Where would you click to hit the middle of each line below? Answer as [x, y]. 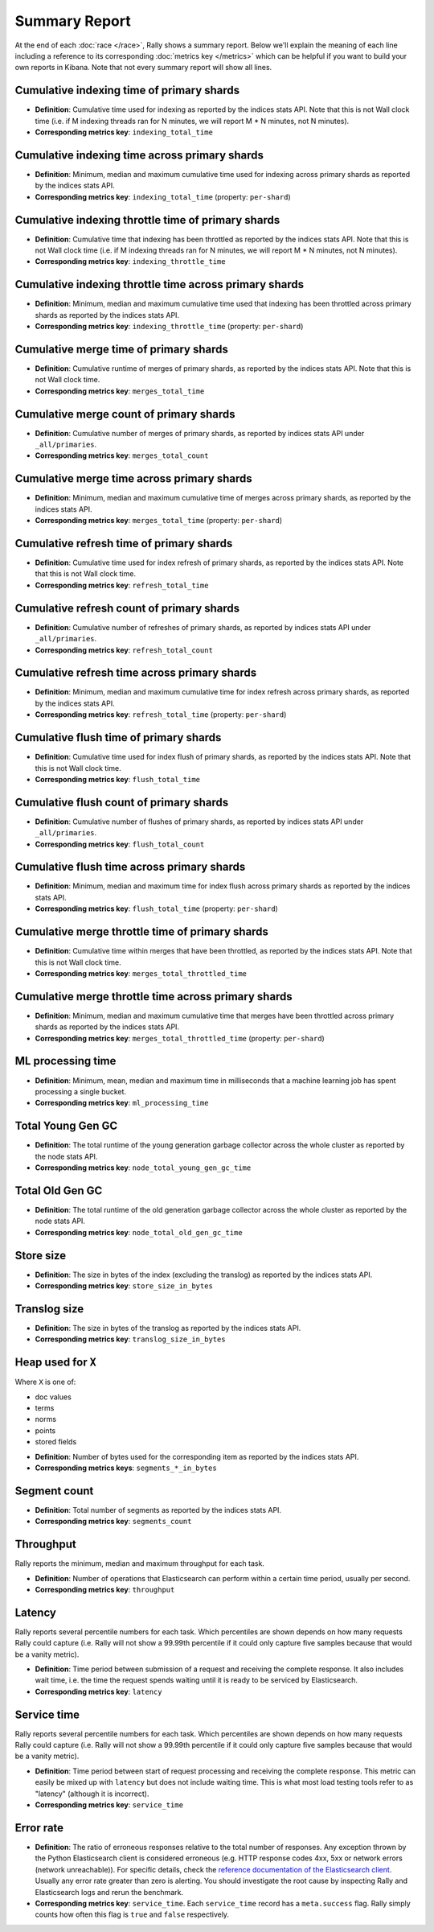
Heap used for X [55, 1363]
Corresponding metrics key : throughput [105, 1589]
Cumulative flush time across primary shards [130, 867]
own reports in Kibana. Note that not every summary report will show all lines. [143, 68]
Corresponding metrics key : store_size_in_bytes [124, 1286]
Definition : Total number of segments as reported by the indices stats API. [158, 1510]
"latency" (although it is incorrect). [92, 1794]
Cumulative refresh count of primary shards [127, 608]
